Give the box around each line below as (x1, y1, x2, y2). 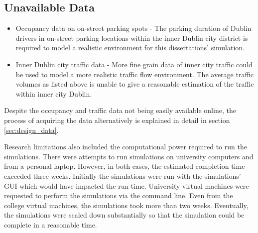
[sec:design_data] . (4, 124, 59, 135)
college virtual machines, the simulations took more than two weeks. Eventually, (4, 200, 249, 210)
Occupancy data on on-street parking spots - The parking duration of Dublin (15, 23, 252, 33)
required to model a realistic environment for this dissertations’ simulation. (15, 42, 245, 53)
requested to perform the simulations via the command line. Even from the (4, 190, 233, 201)
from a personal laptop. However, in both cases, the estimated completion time (4, 161, 245, 171)
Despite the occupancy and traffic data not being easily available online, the (4, 105, 236, 116)
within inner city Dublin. (15, 88, 92, 99)
